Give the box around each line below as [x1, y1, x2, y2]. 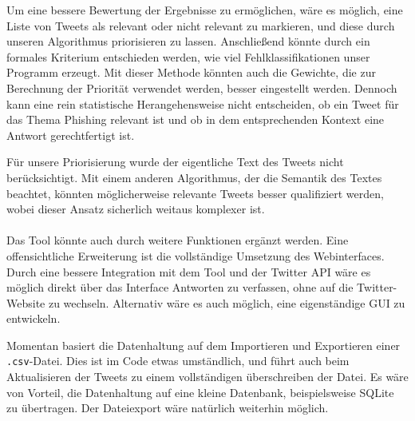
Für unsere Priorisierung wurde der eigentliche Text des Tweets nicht [6, 153, 344, 170]
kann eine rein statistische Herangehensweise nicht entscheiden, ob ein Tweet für [6, 95, 399, 112]
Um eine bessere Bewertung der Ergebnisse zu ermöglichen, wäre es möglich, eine [6, 2, 403, 18]
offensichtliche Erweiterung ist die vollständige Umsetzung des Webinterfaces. [6, 247, 385, 264]
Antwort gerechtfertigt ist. [6, 126, 135, 143]
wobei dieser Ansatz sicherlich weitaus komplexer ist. [6, 201, 265, 217]
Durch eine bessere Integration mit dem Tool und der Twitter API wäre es [6, 263, 371, 280]
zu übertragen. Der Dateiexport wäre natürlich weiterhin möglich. [6, 399, 329, 416]
